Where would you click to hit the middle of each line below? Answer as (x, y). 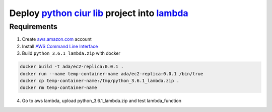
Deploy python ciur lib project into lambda (99, 13)
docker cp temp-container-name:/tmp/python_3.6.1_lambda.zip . (100, 81)
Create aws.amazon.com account (57, 39)
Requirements (33, 27)
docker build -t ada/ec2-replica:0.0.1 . (72, 67)
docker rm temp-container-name (59, 88)
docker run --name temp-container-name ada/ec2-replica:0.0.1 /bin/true (112, 74)
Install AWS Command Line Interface (60, 46)
